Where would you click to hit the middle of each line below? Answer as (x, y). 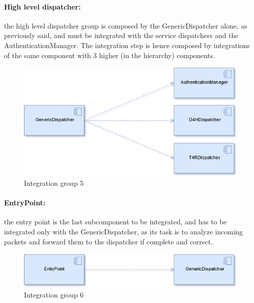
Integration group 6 (54, 294)
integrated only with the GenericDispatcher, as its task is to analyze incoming (123, 231)
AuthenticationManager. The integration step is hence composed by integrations (127, 45)
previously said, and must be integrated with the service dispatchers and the (121, 35)
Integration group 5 (54, 183)
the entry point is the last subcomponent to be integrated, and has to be (115, 222)
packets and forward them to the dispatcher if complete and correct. (108, 241)
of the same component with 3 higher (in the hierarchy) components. (109, 55)
